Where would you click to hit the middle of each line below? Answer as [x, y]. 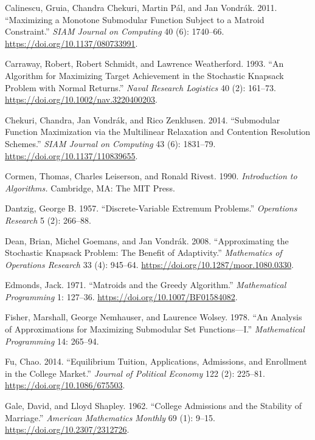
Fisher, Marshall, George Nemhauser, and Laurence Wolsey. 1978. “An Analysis [154, 317]
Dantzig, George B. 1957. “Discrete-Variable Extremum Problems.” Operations [151, 208]
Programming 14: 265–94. [52, 341]
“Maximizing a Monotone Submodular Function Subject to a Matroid [135, 19]
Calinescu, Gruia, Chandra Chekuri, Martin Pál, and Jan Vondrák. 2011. [141, 7]
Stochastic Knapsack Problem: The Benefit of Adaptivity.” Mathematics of [144, 253]
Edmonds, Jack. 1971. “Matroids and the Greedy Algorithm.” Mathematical [146, 285]
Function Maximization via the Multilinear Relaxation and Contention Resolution [158, 132]
